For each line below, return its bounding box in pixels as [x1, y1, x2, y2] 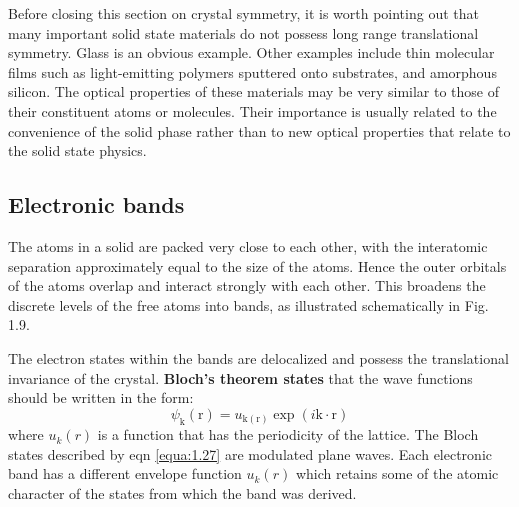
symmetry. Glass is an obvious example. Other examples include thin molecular [8, 42, 495, 63]
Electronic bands [8, 189, 185, 220]
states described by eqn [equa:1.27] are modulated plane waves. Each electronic [8, 443, 493, 464]
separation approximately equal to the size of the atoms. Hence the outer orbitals [8, 255, 507, 276]
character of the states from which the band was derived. [8, 483, 357, 503]
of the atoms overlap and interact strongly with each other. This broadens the [8, 275, 486, 296]
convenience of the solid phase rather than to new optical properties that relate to [8, 120, 511, 141]
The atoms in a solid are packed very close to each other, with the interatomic [8, 235, 488, 256]
